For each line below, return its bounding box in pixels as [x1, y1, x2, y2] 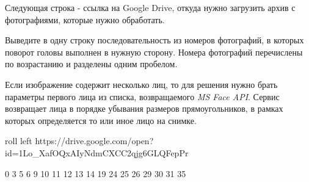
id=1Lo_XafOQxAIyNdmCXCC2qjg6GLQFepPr [5, 146, 189, 159]
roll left [5, 134, 32, 147]
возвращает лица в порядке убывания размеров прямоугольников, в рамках [5, 102, 283, 115]
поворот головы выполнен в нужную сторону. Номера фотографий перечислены [5, 45, 303, 58]
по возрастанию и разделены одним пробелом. [5, 57, 178, 70]
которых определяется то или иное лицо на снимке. [5, 114, 197, 126]
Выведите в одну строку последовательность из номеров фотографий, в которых [5, 34, 304, 46]
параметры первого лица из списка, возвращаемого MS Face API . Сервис [5, 90, 280, 103]
